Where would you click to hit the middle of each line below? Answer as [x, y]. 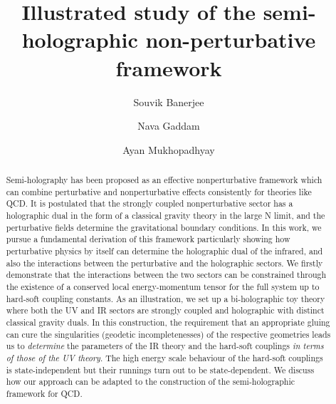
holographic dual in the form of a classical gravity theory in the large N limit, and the [166, 216]
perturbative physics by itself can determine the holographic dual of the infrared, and [164, 251]
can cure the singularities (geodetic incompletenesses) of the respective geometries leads [168, 334]
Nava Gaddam [169, 126]
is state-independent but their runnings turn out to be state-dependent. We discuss [160, 369]
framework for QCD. [44, 393]
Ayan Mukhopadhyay [169, 149]
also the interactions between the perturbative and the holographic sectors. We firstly [164, 263]
